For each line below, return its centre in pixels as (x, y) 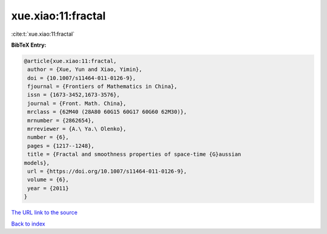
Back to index (28, 224)
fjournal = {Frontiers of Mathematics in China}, (103, 87)
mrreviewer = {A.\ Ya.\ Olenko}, (77, 129)
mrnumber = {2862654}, (61, 120)
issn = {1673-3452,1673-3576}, (74, 95)
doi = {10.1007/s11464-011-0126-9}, (82, 78)
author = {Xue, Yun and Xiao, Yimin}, (85, 69)
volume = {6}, (48, 180)
